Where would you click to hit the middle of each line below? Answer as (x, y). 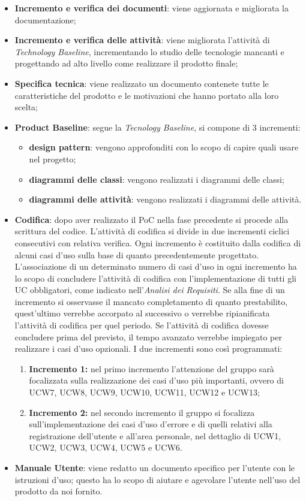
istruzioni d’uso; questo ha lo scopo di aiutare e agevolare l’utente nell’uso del (157, 479)
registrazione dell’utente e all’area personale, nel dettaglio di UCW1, (155, 435)
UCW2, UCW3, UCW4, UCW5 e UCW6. (106, 447)
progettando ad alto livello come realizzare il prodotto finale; (126, 63)
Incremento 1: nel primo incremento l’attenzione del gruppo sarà (151, 368)
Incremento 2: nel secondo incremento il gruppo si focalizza (142, 412)
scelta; (26, 107)
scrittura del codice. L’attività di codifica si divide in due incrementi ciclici (152, 231)
